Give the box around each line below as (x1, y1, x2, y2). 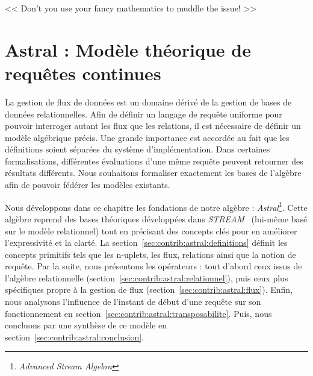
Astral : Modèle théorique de (5, 37, 251, 61)
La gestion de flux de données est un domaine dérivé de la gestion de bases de (5, 95, 292, 108)
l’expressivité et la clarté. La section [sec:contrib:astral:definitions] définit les (5, 236, 288, 249)
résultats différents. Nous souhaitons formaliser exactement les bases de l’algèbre (5, 166, 302, 179)
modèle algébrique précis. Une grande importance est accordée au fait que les (5, 131, 290, 143)
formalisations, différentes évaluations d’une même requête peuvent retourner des (5, 154, 303, 167)
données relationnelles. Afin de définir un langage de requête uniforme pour (5, 107, 282, 120)
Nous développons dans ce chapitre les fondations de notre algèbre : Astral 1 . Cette (5, 199, 308, 213)
